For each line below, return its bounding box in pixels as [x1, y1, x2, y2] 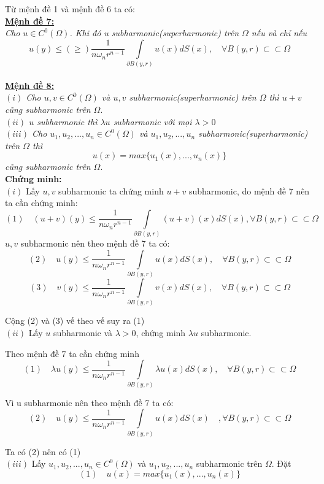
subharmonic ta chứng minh [58, 184, 164, 197]
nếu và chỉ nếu [251, 26, 307, 39]
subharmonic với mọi [113, 115, 192, 128]
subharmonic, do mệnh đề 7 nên [189, 184, 310, 197]
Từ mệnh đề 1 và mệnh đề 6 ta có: [5, 2, 135, 15]
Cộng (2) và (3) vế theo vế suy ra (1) [5, 314, 145, 327]
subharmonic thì [37, 115, 98, 128]
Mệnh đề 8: [5, 79, 55, 91]
